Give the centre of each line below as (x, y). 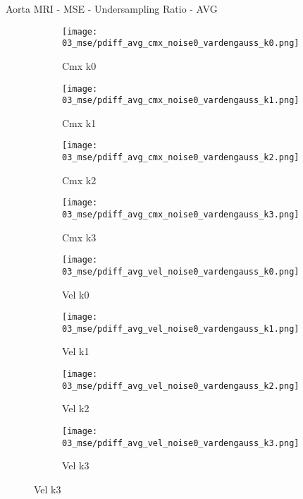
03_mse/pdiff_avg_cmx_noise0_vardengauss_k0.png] (181, 43)
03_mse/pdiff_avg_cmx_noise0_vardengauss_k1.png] (181, 101)
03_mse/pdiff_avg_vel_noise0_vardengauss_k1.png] (181, 329)
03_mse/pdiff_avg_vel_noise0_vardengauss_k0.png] (181, 271)
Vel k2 (76, 408)
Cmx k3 (79, 237)
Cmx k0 (79, 65)
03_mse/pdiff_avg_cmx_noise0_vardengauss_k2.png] (181, 158)
